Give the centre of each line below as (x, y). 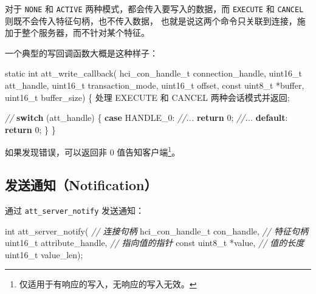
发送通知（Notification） (81, 185)
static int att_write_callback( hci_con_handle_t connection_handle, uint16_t (154, 73)
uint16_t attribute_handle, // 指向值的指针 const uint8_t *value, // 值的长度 (155, 243)
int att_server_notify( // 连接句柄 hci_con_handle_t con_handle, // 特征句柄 (156, 231)
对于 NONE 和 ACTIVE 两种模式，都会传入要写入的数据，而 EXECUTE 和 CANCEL (154, 9)
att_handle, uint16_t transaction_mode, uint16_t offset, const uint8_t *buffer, (155, 85)
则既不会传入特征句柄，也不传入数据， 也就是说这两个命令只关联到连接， (151, 20)
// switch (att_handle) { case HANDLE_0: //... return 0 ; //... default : (146, 118)
